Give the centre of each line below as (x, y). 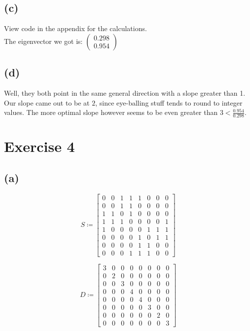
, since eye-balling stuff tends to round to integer (169, 102)
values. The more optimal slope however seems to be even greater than (111, 112)
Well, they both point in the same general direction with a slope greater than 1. (125, 93)
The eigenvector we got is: (43, 41)
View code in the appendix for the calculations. (75, 28)
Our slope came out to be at (47, 102)
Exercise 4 (39, 146)
